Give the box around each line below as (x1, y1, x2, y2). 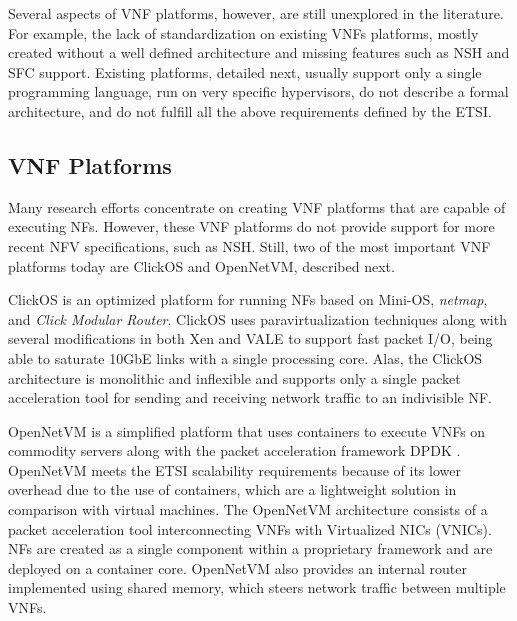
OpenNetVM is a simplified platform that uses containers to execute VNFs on (8, 420, 486, 441)
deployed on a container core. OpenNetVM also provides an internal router (8, 557, 467, 578)
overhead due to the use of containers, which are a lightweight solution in (8, 479, 457, 500)
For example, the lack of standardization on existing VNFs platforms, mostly (8, 22, 479, 43)
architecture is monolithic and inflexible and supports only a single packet (8, 367, 461, 388)
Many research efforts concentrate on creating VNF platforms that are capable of (8, 196, 506, 217)
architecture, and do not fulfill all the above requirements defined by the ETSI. (8, 100, 492, 121)
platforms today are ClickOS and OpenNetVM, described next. (8, 255, 395, 276)
